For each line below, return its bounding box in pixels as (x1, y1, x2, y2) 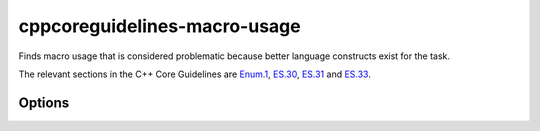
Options (18, 94, 70, 111)
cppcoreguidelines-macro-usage (18, 15, 301, 37)
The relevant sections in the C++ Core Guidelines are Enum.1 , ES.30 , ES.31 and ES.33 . (18, 68, 372, 80)
